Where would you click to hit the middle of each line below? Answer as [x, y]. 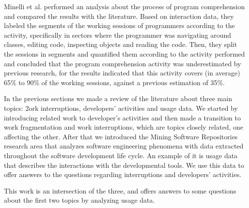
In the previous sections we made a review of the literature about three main [118, 98]
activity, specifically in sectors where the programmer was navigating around [118, 35]
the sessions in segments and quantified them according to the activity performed [124, 53]
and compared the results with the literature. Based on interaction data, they [119, 16]
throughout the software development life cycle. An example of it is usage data [121, 155]
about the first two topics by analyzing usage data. [79, 200]
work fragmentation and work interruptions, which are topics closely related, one [124, 127]
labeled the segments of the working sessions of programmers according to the [119, 25]
